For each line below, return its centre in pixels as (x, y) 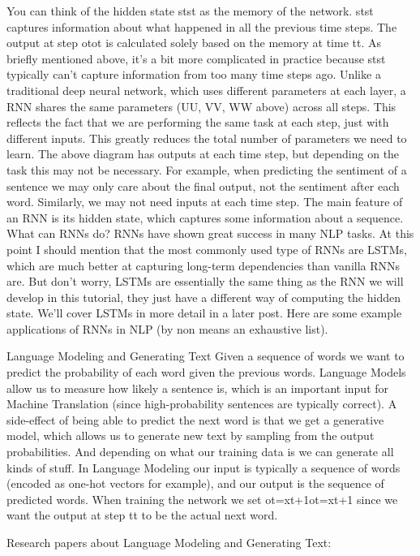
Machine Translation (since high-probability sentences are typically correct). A (202, 404)
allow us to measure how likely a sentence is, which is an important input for (198, 388)
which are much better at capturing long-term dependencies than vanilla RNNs (204, 265)
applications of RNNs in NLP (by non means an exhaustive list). (167, 328)
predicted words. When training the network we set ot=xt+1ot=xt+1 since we (202, 499)
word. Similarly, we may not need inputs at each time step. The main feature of (205, 202)
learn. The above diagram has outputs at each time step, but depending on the (203, 154)
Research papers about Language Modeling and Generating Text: (169, 542)
